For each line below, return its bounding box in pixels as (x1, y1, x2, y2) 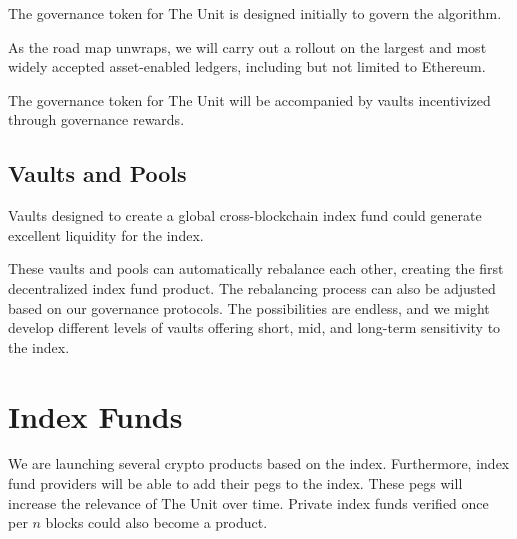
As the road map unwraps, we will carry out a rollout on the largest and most (8, 36, 487, 57)
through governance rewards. (8, 109, 185, 130)
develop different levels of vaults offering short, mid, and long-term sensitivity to (8, 317, 501, 338)
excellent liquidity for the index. (8, 224, 204, 245)
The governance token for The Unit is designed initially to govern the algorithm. (8, 3, 502, 23)
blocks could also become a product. (45, 512, 268, 533)
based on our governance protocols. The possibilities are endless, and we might (8, 297, 490, 318)
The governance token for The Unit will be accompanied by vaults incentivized (8, 89, 491, 110)
